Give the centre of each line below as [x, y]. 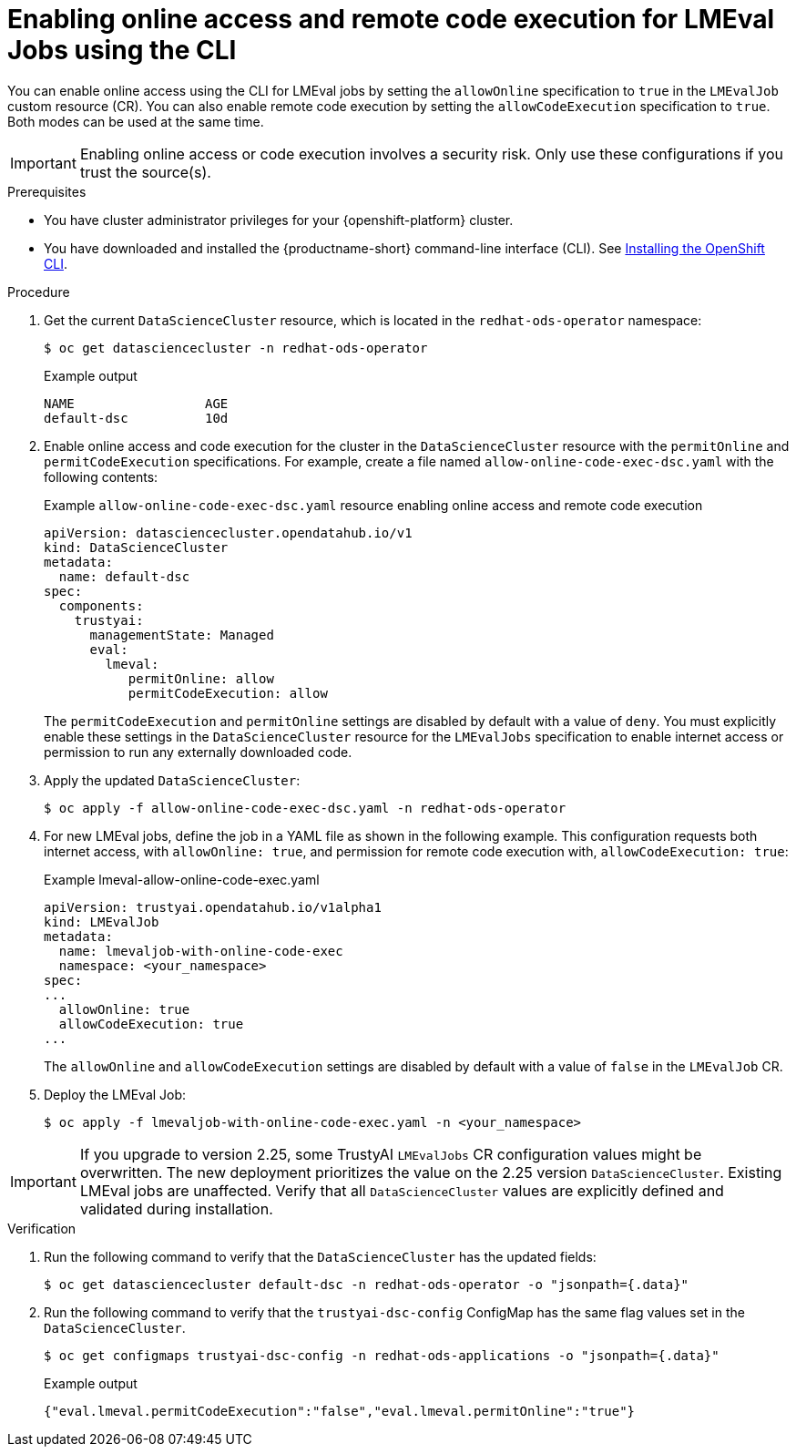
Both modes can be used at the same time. [136, 121]
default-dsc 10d [136, 418]
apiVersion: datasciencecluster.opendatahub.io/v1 [228, 532]
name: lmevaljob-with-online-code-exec [201, 951]
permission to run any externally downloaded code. [198, 752]
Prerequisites [47, 191]
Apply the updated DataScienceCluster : [172, 780]
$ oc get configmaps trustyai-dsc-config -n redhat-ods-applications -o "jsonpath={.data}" [382, 1355]
